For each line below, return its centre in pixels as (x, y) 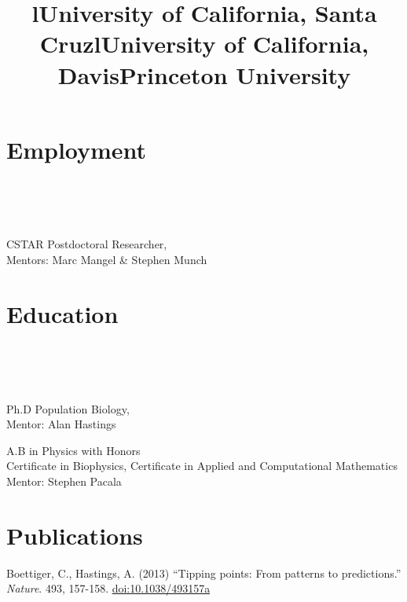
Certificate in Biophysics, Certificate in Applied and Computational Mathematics (202, 466)
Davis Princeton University (204, 74)
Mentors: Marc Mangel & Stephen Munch (107, 260)
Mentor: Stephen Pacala (64, 481)
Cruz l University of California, (204, 44)
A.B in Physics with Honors (73, 450)
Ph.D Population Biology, (68, 408)
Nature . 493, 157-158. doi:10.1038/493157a (108, 588)
